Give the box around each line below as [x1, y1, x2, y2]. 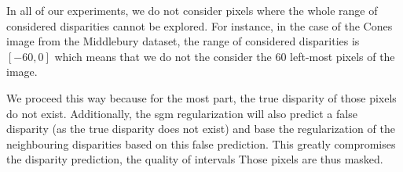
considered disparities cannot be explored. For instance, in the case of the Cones [6, 17, 393, 34]
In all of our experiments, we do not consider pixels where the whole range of [6, 2, 378, 18]
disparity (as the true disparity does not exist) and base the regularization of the [6, 120, 395, 137]
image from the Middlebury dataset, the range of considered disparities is [6, 33, 360, 49]
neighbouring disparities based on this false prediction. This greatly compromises [6, 135, 396, 152]
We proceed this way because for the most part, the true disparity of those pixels [6, 89, 397, 106]
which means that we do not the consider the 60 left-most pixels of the [54, 48, 395, 64]
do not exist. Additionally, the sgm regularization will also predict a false [6, 105, 357, 121]
